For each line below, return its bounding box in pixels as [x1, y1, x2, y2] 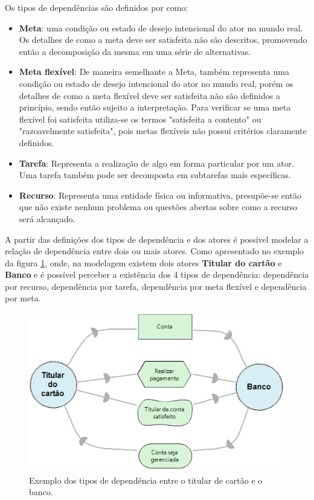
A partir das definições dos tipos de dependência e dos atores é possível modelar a [5, 232, 309, 245]
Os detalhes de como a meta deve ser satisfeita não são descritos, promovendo [19, 33, 307, 46]
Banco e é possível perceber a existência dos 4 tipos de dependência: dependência [5, 268, 309, 281]
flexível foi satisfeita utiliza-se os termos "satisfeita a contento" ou [19, 112, 261, 125]
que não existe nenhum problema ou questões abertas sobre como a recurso [19, 200, 298, 213]
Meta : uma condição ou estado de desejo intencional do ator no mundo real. [19, 21, 303, 34]
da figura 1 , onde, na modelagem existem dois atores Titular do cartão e [5, 256, 282, 269]
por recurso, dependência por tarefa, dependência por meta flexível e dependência [5, 280, 307, 292]
